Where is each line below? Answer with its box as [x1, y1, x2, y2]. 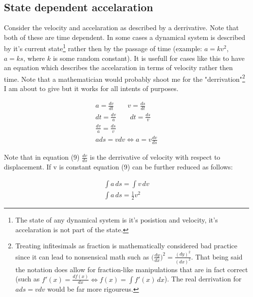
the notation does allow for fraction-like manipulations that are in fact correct [15, 264, 248, 274]
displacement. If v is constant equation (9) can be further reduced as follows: [4, 162, 233, 171]
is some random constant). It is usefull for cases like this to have [53, 53, 245, 63]
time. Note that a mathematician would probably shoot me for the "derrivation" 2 [4, 72, 245, 84]
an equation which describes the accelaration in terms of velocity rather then [4, 62, 233, 73]
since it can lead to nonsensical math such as [15, 251, 149, 261]
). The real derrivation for [164, 274, 242, 284]
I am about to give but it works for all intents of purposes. [4, 83, 179, 93]
